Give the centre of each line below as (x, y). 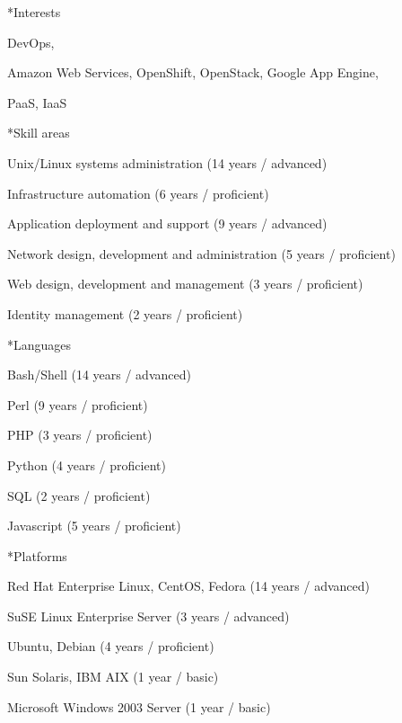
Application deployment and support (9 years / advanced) (167, 223)
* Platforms (37, 555)
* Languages (39, 344)
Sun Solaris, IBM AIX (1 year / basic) (113, 677)
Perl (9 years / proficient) (78, 404)
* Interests (34, 12)
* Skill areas (39, 133)
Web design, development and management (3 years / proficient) (185, 284)
